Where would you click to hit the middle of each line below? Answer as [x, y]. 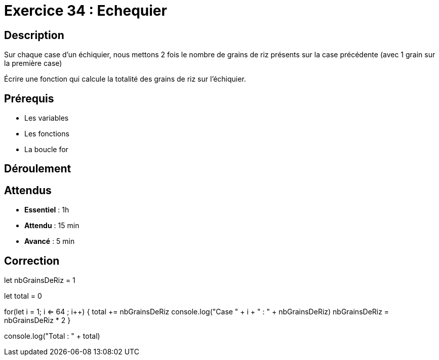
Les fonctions [47, 134]
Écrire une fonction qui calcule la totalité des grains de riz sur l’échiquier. [125, 79]
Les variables [47, 118]
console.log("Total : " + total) [52, 336]
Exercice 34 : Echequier [86, 11]
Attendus [28, 190]
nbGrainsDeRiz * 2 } [37, 320]
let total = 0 [23, 296]
